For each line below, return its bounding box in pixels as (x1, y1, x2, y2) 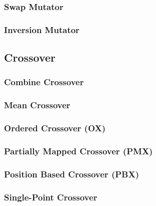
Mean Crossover (4, 99, 70, 111)
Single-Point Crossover (4, 190, 97, 203)
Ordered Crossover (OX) (4, 122, 106, 134)
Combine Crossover (4, 76, 84, 88)
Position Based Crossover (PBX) (4, 167, 139, 180)
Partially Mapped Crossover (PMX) (4, 144, 153, 157)
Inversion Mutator (4, 23, 79, 36)
